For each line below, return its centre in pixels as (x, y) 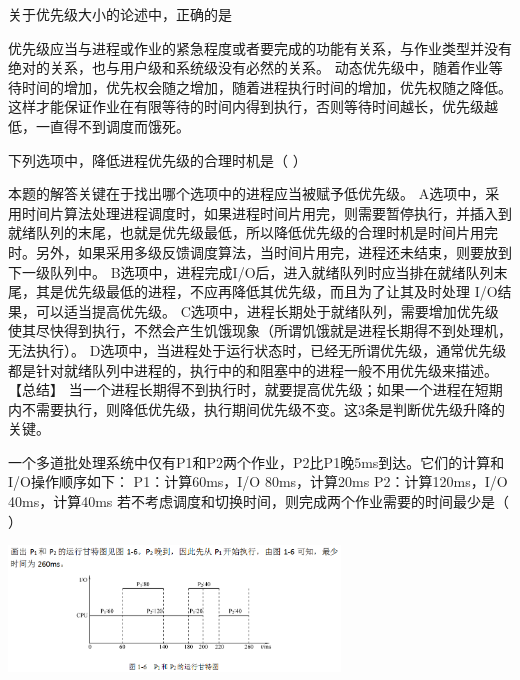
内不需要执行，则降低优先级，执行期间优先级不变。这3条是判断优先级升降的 (256, 408)
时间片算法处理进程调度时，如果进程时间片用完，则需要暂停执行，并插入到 (266, 212)
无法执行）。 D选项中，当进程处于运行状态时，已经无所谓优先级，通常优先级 (257, 349)
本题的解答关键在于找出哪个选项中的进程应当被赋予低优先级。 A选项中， (247, 193)
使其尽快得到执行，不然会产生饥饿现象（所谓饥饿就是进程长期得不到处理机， (260, 330)
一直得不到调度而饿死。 (112, 125)
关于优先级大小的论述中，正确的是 (120, 14)
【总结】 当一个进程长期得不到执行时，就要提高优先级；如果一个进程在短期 (255, 389)
